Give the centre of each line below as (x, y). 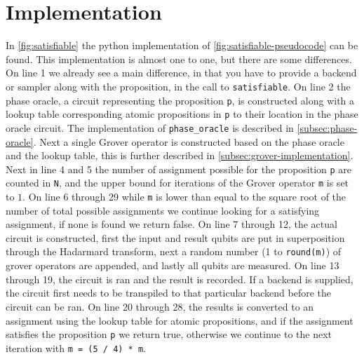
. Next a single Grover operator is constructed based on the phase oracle (189, 141)
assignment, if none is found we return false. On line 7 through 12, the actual (171, 224)
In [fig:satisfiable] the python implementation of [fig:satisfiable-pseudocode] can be (182, 45)
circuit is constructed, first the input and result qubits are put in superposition (175, 237)
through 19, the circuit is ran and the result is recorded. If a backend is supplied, (180, 279)
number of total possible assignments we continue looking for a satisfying (163, 210)
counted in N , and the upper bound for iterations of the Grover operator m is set (177, 183)
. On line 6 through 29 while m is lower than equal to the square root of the (184, 197)
